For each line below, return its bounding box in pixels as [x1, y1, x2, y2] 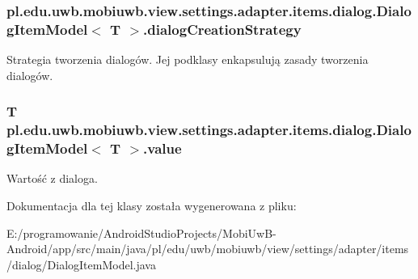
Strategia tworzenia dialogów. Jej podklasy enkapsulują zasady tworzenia [6, 51, 369, 68]
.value [143, 138, 182, 159]
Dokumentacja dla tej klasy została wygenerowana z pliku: [6, 197, 297, 213]
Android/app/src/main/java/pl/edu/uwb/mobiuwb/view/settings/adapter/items [6, 240, 409, 257]
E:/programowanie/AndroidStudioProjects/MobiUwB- [6, 224, 277, 241]
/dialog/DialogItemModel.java [6, 256, 156, 273]
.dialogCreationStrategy [143, 19, 302, 39]
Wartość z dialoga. [6, 170, 98, 187]
